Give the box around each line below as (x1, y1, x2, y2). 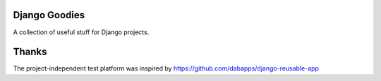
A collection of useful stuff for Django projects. (13, 28, 150, 36)
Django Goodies (13, 9, 85, 21)
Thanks (13, 46, 47, 58)
